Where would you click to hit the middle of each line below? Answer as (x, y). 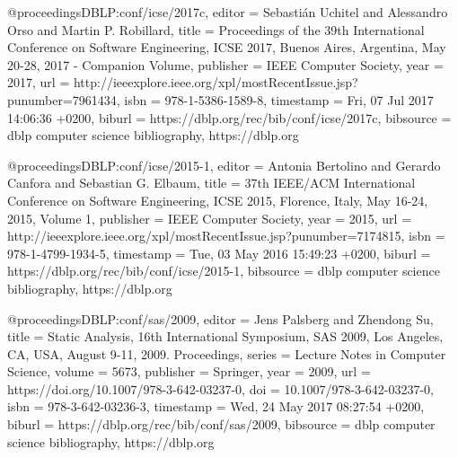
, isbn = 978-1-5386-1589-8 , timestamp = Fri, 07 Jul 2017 (275, 99)
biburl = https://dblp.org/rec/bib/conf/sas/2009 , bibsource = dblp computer (221, 424)
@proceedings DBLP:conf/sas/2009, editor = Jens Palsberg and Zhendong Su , (220, 318)
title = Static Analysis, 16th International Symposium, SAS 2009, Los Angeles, (225, 336)
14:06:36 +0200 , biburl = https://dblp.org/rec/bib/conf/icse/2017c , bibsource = (229, 117)
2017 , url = (39, 82)
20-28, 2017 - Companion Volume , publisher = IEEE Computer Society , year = (225, 64)
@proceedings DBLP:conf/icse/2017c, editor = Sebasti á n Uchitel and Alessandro (228, 12)
